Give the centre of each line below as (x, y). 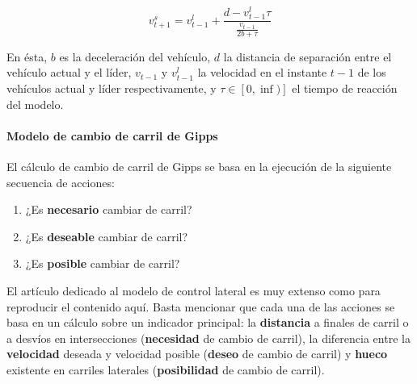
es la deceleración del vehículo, (135, 56)
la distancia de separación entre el (307, 56)
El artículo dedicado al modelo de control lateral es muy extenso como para (194, 291)
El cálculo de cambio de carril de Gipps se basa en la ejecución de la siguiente (199, 167)
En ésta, (27, 56)
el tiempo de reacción (345, 88)
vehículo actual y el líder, (69, 72)
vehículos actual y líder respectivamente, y (112, 88)
